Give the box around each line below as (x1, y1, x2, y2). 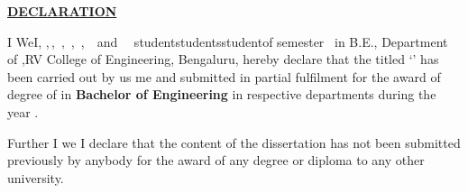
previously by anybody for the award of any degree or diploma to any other (7, 151, 425, 170)
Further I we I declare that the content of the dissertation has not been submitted (7, 133, 461, 152)
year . (7, 102, 39, 121)
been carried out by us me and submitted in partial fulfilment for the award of (7, 67, 441, 86)
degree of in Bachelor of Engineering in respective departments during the (7, 85, 436, 104)
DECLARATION (7, 2, 117, 20)
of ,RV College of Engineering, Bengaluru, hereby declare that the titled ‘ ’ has (7, 50, 439, 69)
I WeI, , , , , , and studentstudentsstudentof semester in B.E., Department (7, 32, 448, 51)
